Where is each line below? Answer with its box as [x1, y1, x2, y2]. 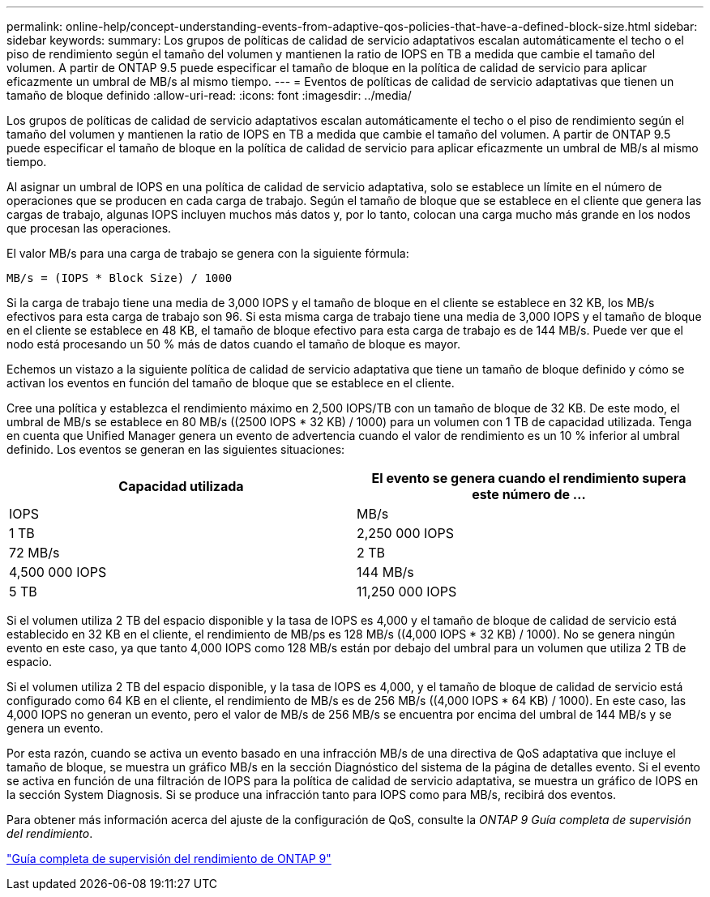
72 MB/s [9, 545, 60, 561]
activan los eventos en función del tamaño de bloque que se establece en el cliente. [6, 376, 455, 390]
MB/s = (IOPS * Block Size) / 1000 [6, 271, 233, 284]
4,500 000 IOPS [9, 564, 107, 580]
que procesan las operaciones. [6, 221, 172, 235]
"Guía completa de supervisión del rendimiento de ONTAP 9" [6, 852, 331, 865]
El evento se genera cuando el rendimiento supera [371, 470, 686, 486]
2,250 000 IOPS [357, 525, 455, 541]
